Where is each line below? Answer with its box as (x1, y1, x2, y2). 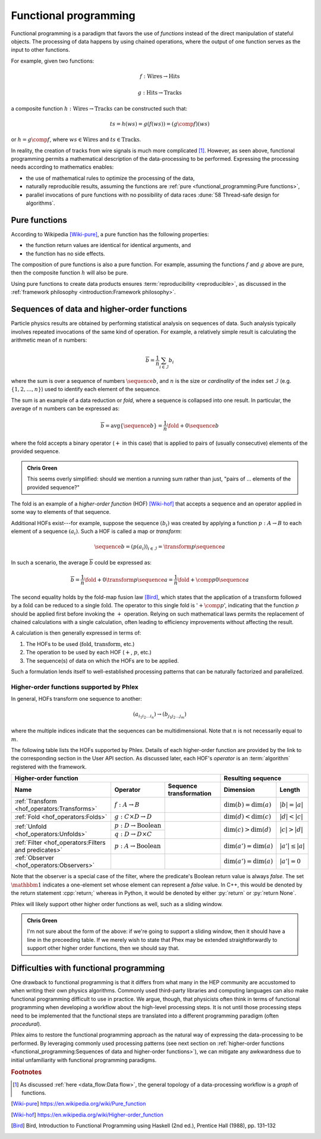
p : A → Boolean (114, 842, 161, 850)
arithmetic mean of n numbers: (11, 336, 87, 344)
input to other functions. (11, 46, 71, 54)
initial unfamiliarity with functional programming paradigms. (11, 1056, 157, 1063)
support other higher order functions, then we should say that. (27, 944, 180, 952)
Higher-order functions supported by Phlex (11, 682, 139, 691)
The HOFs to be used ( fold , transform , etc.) (26, 640, 135, 647)
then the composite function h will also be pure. (11, 269, 128, 276)
